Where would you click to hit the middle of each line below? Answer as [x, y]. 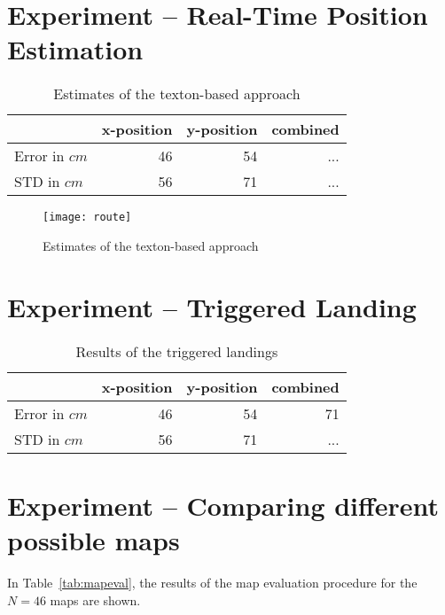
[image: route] [87, 218]
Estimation [75, 49]
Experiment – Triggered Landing [212, 306]
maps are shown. [95, 599]
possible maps [94, 540]
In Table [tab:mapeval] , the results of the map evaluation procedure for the [212, 582]
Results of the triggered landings [177, 351]
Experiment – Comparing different [223, 505]
